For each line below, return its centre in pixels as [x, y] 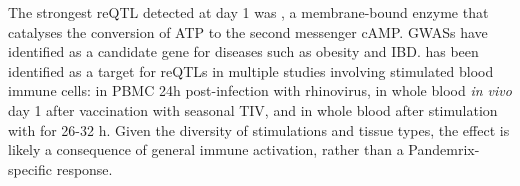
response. [84, 168]
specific [30, 168]
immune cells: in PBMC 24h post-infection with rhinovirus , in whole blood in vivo [260, 90]
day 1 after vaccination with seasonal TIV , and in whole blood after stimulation [253, 109]
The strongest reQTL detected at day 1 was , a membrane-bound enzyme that [248, 12]
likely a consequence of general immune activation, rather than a [206, 149]
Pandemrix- [444, 149]
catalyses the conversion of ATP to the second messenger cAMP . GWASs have [248, 31]
